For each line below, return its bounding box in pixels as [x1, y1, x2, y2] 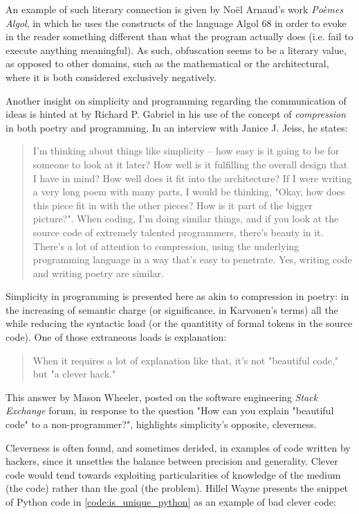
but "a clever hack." [33, 366, 116, 381]
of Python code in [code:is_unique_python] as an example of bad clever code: [6, 495, 336, 508]
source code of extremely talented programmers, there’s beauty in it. [33, 224, 324, 239]
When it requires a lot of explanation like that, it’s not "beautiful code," [33, 353, 339, 367]
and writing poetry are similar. [33, 265, 164, 280]
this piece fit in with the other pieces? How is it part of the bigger [33, 197, 313, 212]
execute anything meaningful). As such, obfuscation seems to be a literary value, [6, 42, 347, 57]
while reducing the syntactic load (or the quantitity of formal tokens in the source [6, 316, 353, 330]
